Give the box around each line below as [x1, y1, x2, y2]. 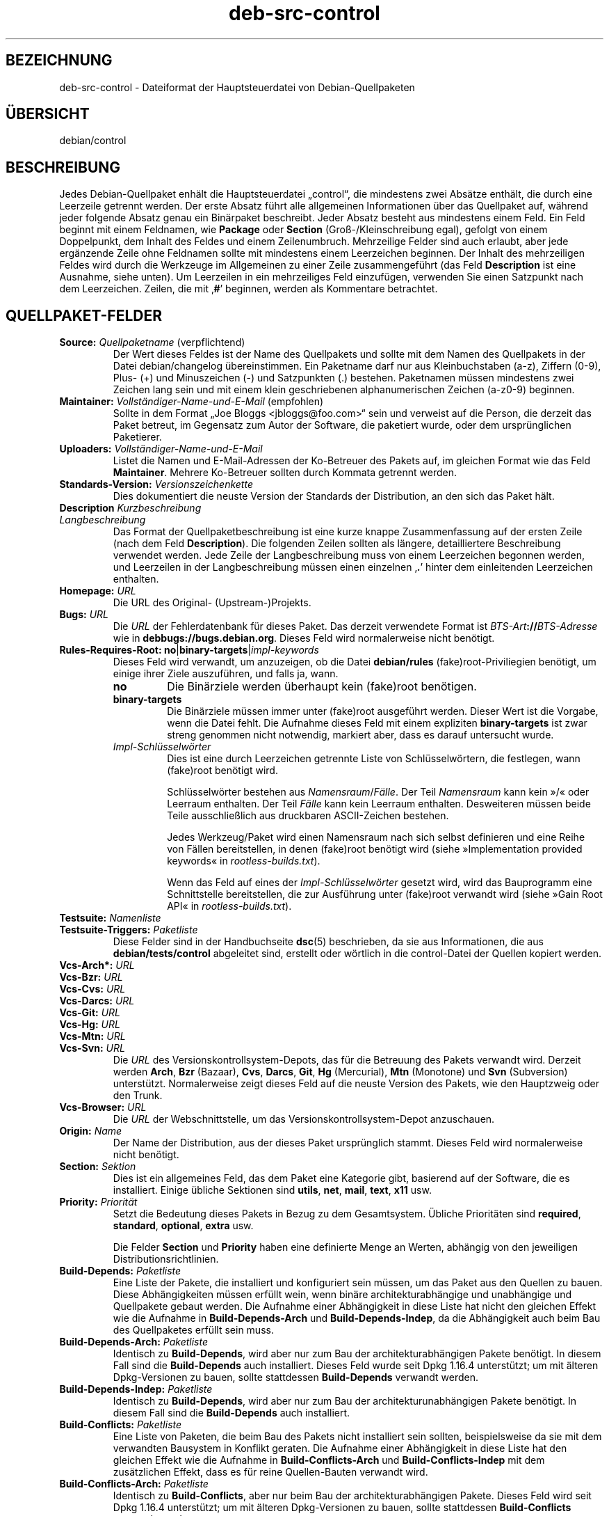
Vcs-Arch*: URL [59, 959, 135, 972]
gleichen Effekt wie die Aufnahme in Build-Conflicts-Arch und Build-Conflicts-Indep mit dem [113, 1454, 545, 1467]
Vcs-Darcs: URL [59, 995, 135, 1007]
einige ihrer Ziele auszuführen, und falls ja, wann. [113, 668, 339, 680]
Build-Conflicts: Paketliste [59, 1419, 182, 1431]
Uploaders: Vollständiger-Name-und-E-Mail [59, 443, 263, 455]
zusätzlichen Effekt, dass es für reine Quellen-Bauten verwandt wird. [113, 1466, 428, 1478]
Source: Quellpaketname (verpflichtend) [59, 336, 245, 349]
